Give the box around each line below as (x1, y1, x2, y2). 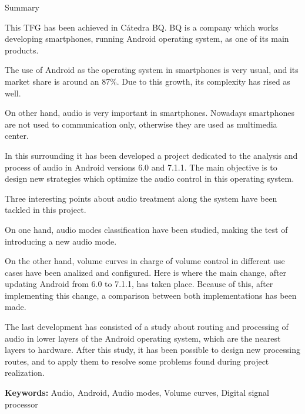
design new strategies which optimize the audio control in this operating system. (5, 172, 294, 185)
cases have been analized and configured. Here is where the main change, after (5, 266, 287, 278)
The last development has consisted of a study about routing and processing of (5, 320, 289, 333)
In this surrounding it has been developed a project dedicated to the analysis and (5, 149, 298, 161)
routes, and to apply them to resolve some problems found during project (5, 355, 269, 367)
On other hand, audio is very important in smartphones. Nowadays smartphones (5, 106, 295, 119)
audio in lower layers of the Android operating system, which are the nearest (5, 332, 281, 344)
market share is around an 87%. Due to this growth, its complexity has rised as (5, 75, 290, 87)
